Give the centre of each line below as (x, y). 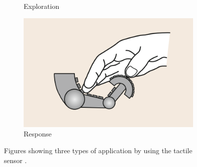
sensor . (16, 160)
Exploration (42, 6)
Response (38, 134)
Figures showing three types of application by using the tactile (98, 150)
